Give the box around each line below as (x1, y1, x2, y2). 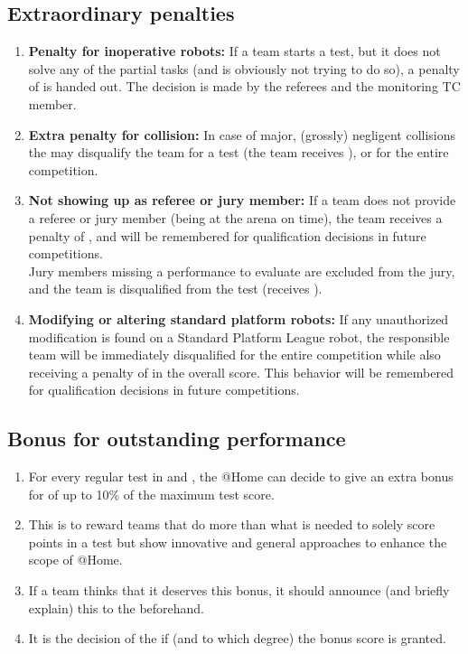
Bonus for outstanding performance (7, 425, 346, 453)
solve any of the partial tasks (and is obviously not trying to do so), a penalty (28, 59, 460, 78)
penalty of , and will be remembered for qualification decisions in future (28, 226, 426, 245)
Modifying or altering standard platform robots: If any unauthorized (28, 309, 449, 328)
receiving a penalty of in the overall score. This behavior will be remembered (28, 362, 454, 381)
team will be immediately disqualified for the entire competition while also (28, 345, 441, 364)
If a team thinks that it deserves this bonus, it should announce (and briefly (28, 581, 450, 600)
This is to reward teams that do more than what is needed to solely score (28, 515, 435, 534)
